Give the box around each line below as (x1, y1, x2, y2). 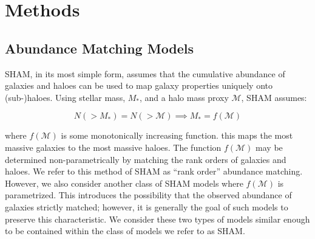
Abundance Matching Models (5, 38, 194, 57)
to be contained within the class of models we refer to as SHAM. (5, 224, 245, 237)
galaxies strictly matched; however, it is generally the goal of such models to (5, 200, 288, 213)
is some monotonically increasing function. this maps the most (61, 129, 293, 142)
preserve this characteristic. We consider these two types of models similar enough (5, 212, 310, 225)
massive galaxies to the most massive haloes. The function (5, 140, 222, 153)
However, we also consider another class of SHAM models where (5, 176, 243, 189)
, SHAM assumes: (241, 91, 307, 103)
